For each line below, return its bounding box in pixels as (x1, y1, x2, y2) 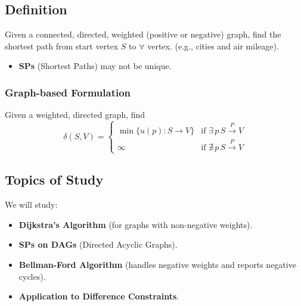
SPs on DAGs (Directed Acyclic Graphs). (18, 238, 178, 251)
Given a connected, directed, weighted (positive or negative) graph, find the (5, 28, 281, 40)
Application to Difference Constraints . (18, 290, 179, 302)
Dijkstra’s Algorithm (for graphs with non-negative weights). (18, 218, 253, 230)
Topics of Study (5, 170, 104, 189)
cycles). (18, 270, 46, 282)
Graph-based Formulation (5, 85, 131, 99)
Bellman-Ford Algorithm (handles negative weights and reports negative (18, 258, 296, 270)
